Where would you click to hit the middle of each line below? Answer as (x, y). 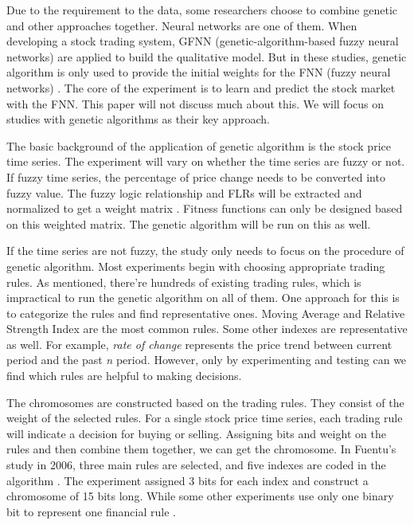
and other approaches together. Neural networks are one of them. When (182, 25)
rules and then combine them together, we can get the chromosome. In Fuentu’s (201, 449)
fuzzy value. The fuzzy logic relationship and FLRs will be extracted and (184, 192)
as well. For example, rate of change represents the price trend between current (199, 344)
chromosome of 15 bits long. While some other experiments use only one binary (200, 496)
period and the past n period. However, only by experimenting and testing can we (207, 360)
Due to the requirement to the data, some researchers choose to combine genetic (202, 10)
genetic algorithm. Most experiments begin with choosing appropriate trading (196, 266)
